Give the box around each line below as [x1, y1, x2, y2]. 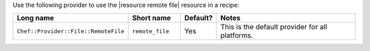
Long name [16, 14, 54, 23]
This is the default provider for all [220, 22, 328, 32]
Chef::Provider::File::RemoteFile [16, 27, 125, 35]
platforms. [220, 31, 254, 40]
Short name [132, 14, 171, 23]
